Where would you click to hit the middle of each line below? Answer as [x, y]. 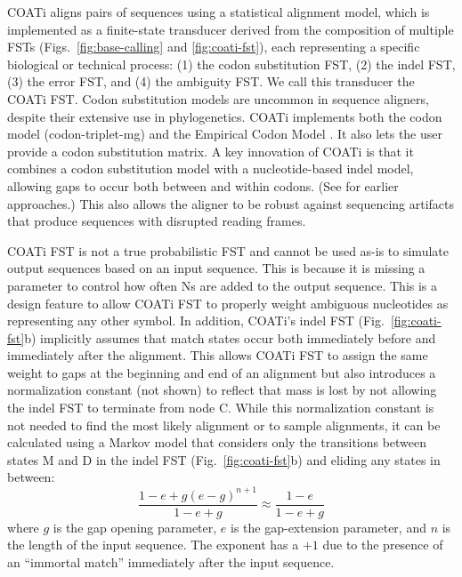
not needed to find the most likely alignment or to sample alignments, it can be [224, 425]
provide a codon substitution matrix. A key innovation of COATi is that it [211, 151]
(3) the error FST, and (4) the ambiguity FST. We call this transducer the [211, 81]
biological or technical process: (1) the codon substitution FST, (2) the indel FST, [231, 64]
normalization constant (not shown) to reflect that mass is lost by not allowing [222, 390]
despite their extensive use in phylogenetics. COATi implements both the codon [225, 116]
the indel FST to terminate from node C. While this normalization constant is [221, 408]
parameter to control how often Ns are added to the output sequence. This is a [223, 285]
